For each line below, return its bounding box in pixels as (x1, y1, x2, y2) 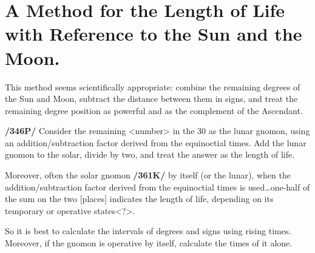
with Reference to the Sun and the (5, 21, 302, 46)
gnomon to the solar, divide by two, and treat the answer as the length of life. (5, 148, 295, 161)
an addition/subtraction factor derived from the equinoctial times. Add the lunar (5, 136, 307, 149)
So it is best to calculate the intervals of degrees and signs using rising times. (5, 224, 291, 237)
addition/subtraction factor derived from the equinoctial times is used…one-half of (5, 180, 310, 193)
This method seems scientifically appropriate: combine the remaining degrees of (5, 80, 300, 93)
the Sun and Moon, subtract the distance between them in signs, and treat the (5, 92, 298, 105)
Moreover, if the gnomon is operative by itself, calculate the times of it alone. (5, 237, 293, 249)
